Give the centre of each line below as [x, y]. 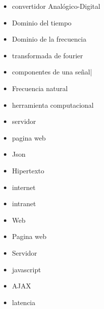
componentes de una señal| [52, 72]
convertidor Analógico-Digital [56, 6]
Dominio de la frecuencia [49, 39]
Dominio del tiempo [42, 22]
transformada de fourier [47, 55]
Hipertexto [28, 170]
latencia [24, 302]
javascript [26, 269]
